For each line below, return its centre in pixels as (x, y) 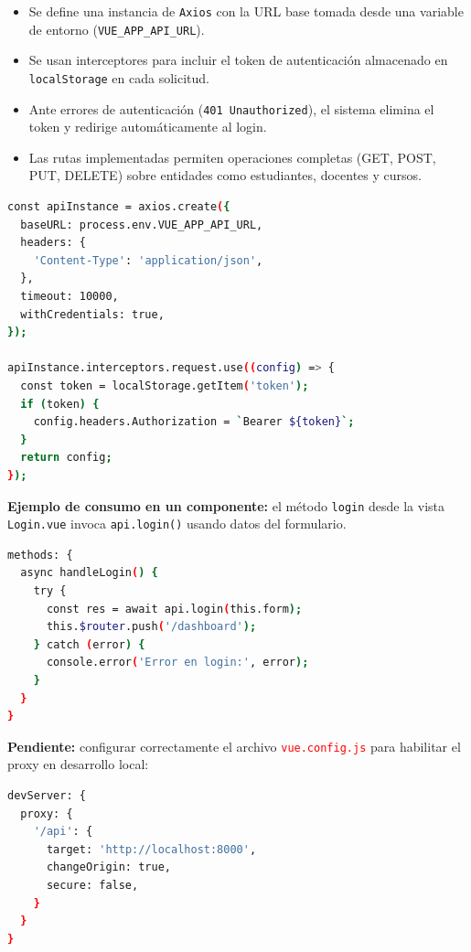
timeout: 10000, (70, 296)
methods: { (40, 555)
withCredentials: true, (92, 314)
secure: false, (92, 885)
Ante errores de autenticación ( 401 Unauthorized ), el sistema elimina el (231, 108)
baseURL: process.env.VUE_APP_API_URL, (142, 225)
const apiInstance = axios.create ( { (119, 207)
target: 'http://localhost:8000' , (151, 849)
